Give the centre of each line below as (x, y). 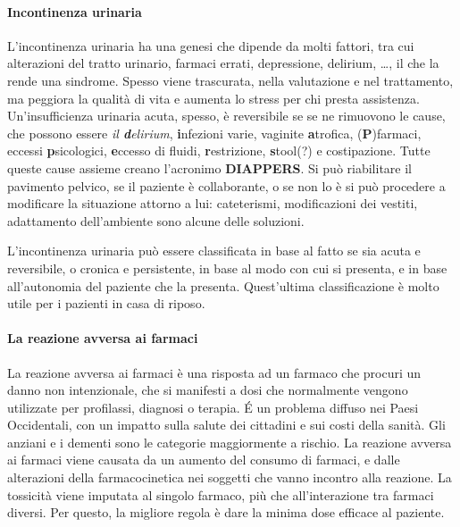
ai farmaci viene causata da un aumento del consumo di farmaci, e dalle (204, 460)
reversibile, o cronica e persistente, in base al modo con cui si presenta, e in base (227, 268)
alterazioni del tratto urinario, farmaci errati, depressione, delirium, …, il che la (223, 63)
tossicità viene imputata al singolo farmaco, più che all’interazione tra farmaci (221, 494)
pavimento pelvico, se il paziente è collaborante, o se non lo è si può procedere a (226, 185)
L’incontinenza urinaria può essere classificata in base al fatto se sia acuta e (214, 251)
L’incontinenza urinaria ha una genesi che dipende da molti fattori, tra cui (211, 45)
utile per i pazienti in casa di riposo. (106, 303)
